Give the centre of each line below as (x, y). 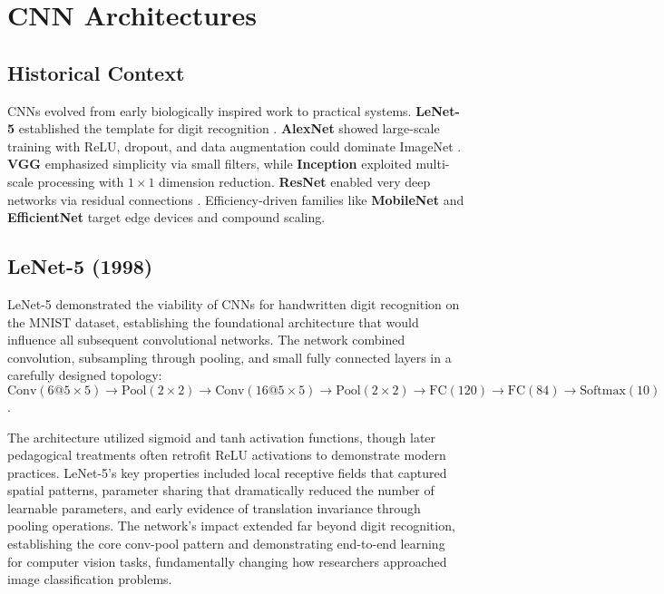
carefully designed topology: (85, 375)
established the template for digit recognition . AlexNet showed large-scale (229, 128)
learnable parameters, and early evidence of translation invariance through (214, 507)
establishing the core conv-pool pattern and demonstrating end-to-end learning (226, 544)
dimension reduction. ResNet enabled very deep (295, 181)
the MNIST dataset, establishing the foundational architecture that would (213, 321)
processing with (81, 181)
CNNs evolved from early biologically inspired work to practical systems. (210, 110)
